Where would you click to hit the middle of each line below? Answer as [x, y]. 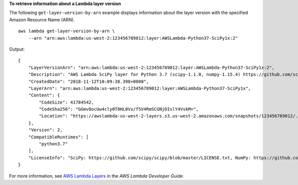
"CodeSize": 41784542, [67, 102]
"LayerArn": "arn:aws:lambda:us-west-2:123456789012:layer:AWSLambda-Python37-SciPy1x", [140, 88]
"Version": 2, [45, 130]
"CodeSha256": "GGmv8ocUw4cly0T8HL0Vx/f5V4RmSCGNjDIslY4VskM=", [119, 109]
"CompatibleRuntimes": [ [58, 137]
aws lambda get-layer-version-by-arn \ [67, 31]
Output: [17, 49]
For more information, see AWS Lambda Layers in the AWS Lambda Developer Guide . [97, 176]
